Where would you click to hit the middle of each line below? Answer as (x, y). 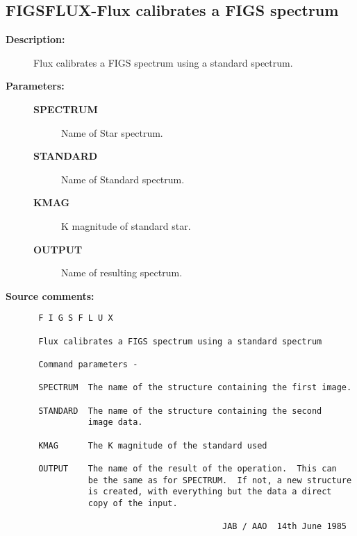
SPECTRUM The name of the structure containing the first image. (195, 388)
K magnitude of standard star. (126, 225)
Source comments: (50, 295)
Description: (35, 39)
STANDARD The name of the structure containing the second (180, 411)
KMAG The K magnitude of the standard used (153, 445)
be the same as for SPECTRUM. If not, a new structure (220, 480)
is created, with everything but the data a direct (210, 492)
